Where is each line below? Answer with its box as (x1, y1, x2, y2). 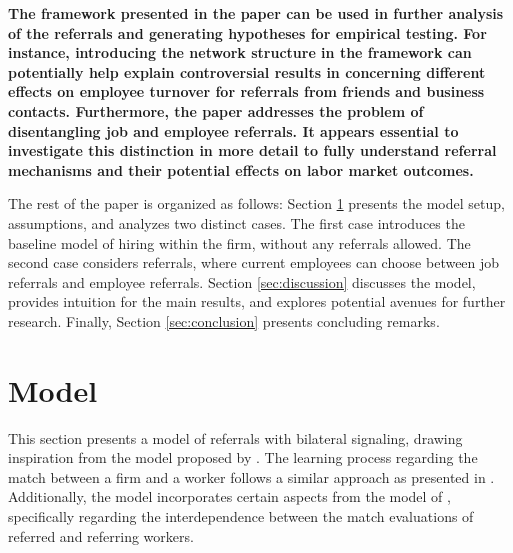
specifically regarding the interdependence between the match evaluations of (8, 506, 474, 526)
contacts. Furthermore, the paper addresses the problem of (8, 100, 424, 121)
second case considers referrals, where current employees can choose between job (8, 252, 500, 273)
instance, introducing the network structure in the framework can (8, 42, 472, 63)
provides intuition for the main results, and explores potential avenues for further (8, 291, 506, 312)
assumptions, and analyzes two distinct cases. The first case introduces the (8, 212, 465, 233)
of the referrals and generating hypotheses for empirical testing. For (8, 22, 487, 43)
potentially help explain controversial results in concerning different (8, 61, 486, 82)
